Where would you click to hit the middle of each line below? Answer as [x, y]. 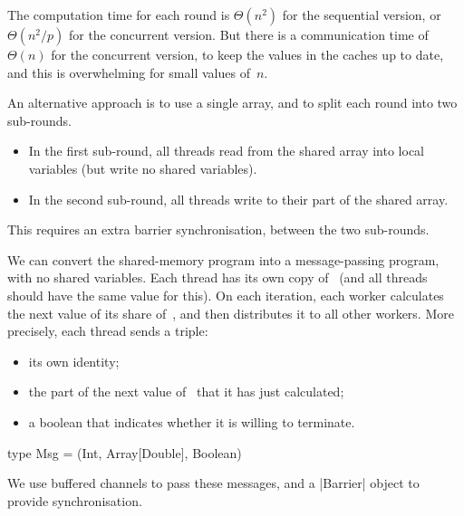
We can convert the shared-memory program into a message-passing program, [223, 259]
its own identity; [74, 361]
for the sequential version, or [362, 14]
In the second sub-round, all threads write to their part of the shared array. [238, 199]
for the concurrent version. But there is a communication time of [248, 34]
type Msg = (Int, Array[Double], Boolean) [125, 452]
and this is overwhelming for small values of [129, 72]
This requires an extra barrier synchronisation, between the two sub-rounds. [218, 229]
